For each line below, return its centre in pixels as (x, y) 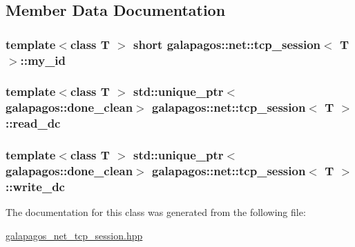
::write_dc (35, 186)
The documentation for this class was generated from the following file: (156, 212)
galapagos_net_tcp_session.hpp (74, 235)
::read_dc (33, 123)
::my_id (43, 60)
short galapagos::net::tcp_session (227, 44)
